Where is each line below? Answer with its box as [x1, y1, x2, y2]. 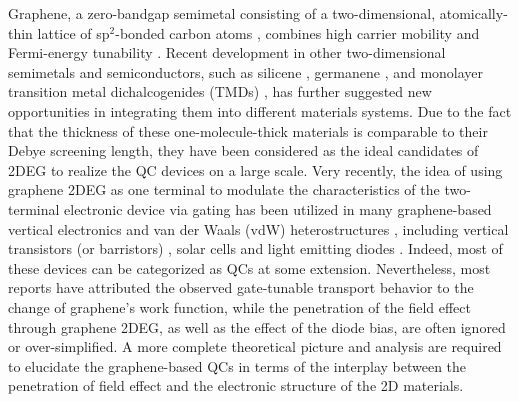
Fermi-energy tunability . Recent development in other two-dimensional [8, 42, 446, 63]
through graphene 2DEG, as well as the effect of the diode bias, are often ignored [8, 316, 506, 337]
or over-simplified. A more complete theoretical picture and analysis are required [8, 336, 502, 357]
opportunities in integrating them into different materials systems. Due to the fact [8, 100, 512, 121]
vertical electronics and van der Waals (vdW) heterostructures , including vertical [8, 218, 509, 239]
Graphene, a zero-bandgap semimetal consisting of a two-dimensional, [8, 3, 436, 23]
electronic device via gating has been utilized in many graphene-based [64, 198, 492, 219]
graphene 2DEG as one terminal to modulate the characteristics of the [8, 179, 440, 200]
